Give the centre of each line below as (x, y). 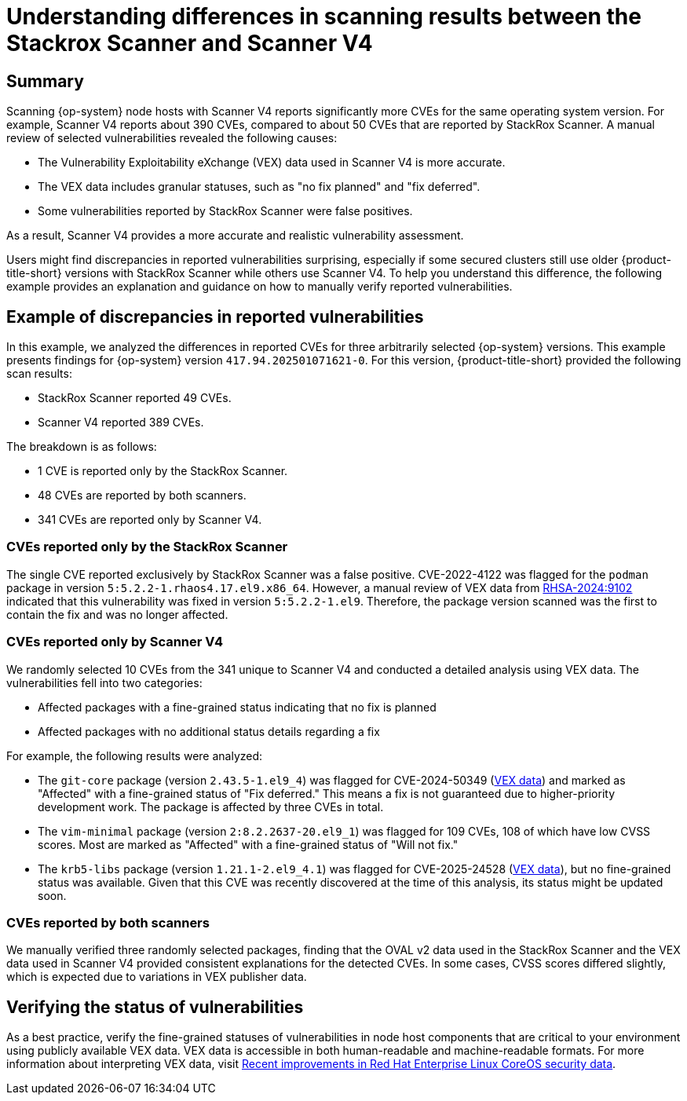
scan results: (39, 374)
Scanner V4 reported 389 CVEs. (121, 422)
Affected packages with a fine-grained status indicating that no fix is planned (237, 707)
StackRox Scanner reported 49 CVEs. (135, 398)
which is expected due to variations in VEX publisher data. (157, 977)
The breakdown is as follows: (82, 447)
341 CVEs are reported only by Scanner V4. (150, 520)
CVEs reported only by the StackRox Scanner (147, 547)
